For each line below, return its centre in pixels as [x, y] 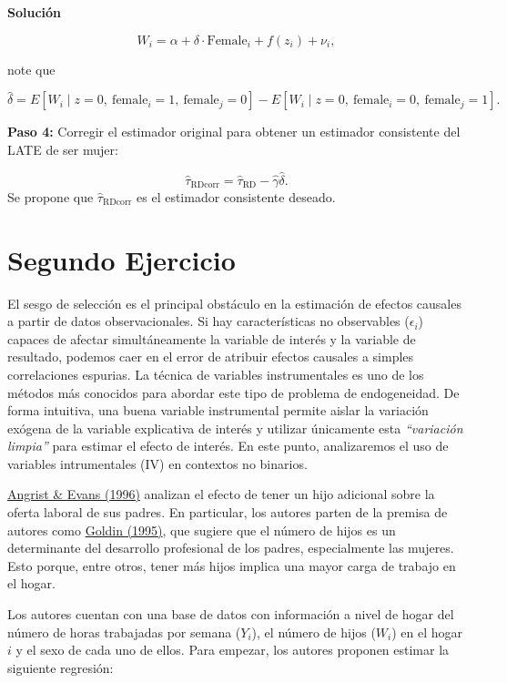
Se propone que [51, 196]
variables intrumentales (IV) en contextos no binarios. [157, 463]
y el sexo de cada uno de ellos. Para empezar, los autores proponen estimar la [233, 650]
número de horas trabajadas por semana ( [124, 632]
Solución [35, 12]
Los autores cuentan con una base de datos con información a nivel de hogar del [231, 614]
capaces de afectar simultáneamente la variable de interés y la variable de [212, 338]
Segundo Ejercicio [122, 259]
